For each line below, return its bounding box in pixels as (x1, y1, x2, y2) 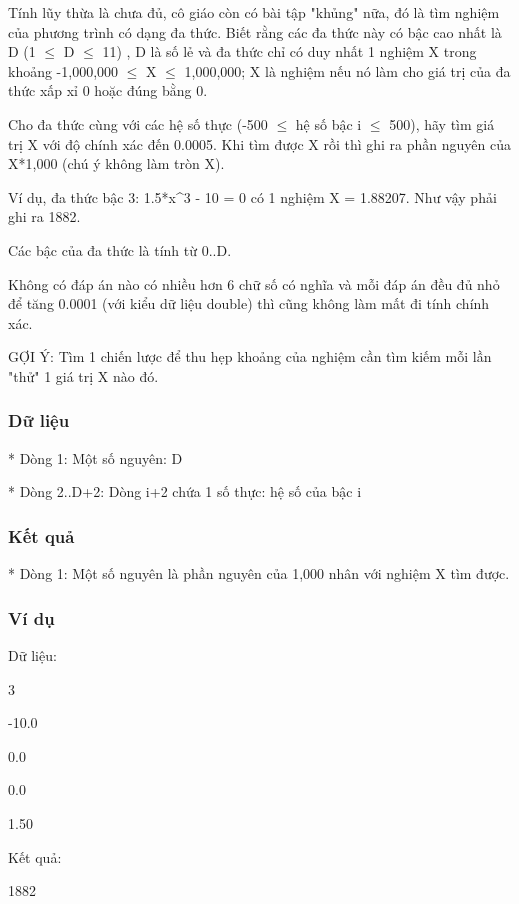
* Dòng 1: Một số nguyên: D (8, 447, 183, 468)
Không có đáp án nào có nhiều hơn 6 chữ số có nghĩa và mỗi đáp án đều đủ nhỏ (8, 273, 500, 294)
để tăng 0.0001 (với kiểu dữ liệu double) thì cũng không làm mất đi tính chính (8, 293, 490, 314)
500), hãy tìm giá (389, 113, 495, 134)
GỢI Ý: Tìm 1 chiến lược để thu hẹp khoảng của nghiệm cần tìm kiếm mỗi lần (8, 346, 492, 367)
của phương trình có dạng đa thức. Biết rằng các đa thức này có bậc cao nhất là (8, 21, 502, 42)
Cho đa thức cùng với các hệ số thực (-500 (8, 113, 268, 134)
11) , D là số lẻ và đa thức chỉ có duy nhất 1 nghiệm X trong (102, 41, 477, 62)
